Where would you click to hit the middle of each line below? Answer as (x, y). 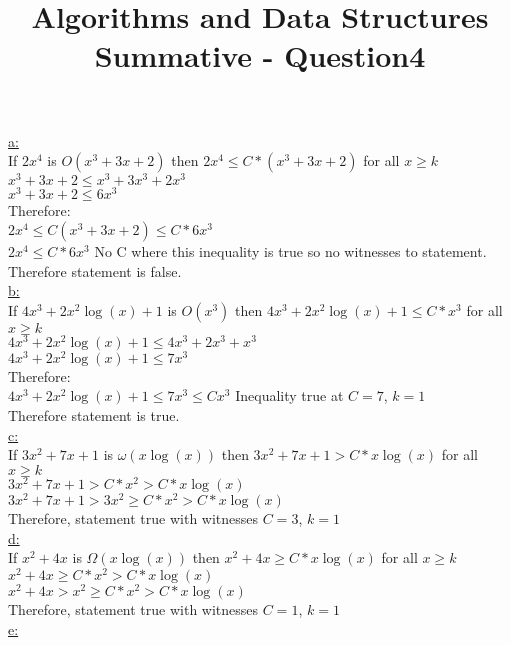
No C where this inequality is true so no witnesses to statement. (290, 250)
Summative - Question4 (260, 55)
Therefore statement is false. (95, 270)
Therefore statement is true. (94, 415)
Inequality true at (289, 395)
